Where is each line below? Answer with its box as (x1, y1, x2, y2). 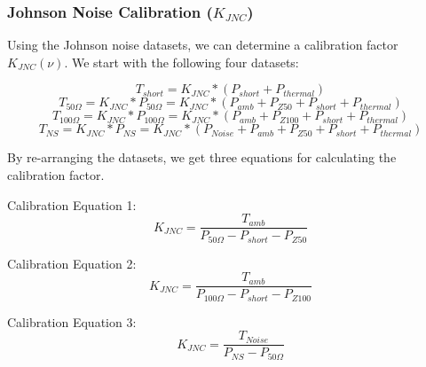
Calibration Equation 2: (7, 254, 137, 272)
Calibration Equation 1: (7, 195, 137, 214)
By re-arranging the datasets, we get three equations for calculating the (7, 148, 397, 167)
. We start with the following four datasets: (64, 52, 299, 71)
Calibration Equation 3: (7, 312, 137, 331)
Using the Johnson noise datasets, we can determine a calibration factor (7, 35, 398, 54)
